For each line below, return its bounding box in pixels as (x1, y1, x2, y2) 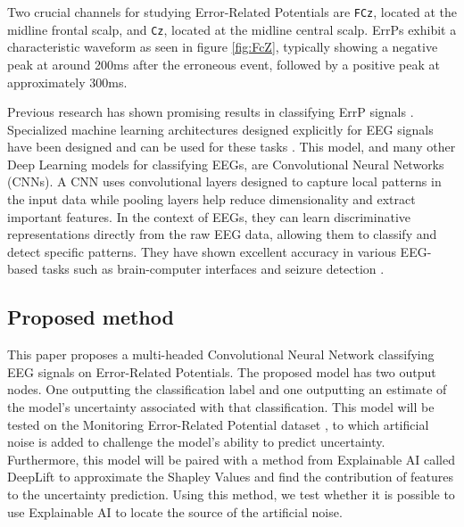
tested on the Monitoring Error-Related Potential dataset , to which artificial (7, 415, 429, 433)
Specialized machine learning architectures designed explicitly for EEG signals (7, 119, 434, 138)
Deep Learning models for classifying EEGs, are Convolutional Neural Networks (7, 154, 444, 173)
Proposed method (7, 303, 174, 331)
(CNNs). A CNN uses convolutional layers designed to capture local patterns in (7, 172, 442, 191)
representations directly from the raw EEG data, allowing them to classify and (7, 225, 437, 243)
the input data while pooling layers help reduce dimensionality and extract (7, 190, 416, 209)
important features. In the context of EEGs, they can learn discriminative (7, 207, 411, 226)
